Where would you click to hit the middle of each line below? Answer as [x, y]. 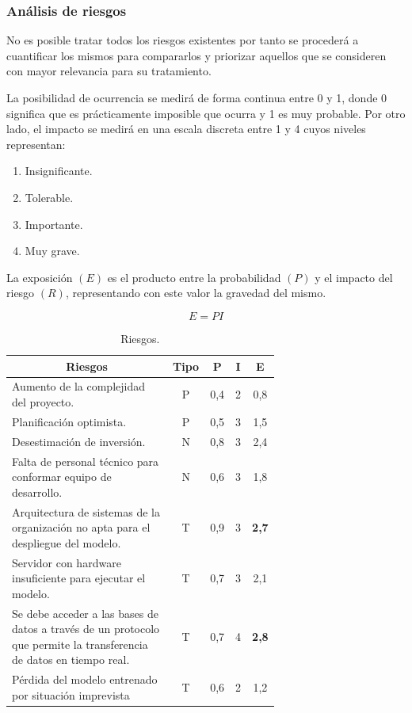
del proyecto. [43, 401]
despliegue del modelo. [67, 542]
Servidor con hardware [67, 562]
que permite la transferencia [80, 644]
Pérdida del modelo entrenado [85, 679]
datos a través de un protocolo [86, 629]
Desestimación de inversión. [79, 441]
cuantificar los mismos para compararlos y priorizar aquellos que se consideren [196, 55]
